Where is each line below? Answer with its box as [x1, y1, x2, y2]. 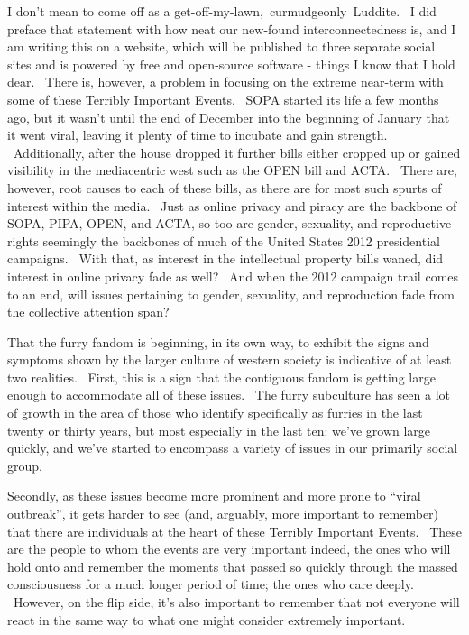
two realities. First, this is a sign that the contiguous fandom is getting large [7, 367, 436, 386]
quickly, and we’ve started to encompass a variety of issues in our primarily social [7, 438, 458, 457]
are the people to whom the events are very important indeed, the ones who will [7, 539, 451, 558]
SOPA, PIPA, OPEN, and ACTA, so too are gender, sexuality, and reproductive [7, 214, 452, 233]
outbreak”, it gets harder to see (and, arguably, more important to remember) [7, 504, 439, 523]
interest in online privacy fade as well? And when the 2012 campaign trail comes [7, 266, 459, 285]
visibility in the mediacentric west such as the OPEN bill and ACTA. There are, [7, 161, 457, 179]
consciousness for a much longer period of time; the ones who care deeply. [7, 575, 414, 594]
